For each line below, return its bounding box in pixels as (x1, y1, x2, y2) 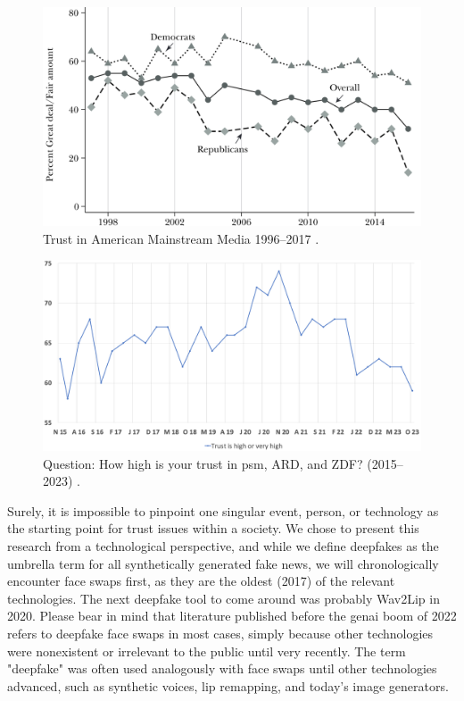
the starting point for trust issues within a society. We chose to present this (7, 519, 419, 538)
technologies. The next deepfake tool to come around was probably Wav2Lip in (7, 588, 440, 607)
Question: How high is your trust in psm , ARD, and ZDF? (43, 454, 363, 472)
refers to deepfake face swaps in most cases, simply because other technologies (7, 623, 434, 642)
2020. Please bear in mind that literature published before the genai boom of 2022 (7, 606, 457, 625)
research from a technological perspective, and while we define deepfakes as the (7, 536, 439, 555)
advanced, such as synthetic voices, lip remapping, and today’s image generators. (7, 676, 449, 695)
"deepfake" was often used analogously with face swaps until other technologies (7, 659, 437, 678)
